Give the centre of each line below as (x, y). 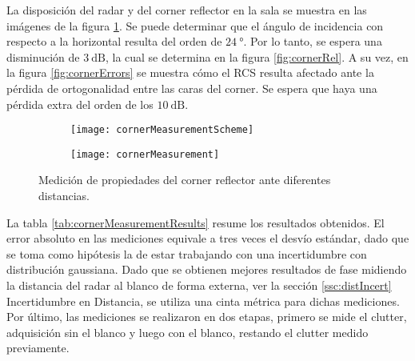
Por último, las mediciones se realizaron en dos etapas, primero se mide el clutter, (207, 317)
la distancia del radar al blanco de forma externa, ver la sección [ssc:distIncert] (199, 285)
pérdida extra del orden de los (80, 104)
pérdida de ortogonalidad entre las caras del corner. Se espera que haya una (192, 88)
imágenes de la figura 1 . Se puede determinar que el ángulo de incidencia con (195, 25)
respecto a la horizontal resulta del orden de (114, 41)
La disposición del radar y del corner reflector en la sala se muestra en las (187, 10)
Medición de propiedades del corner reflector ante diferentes (185, 180)
